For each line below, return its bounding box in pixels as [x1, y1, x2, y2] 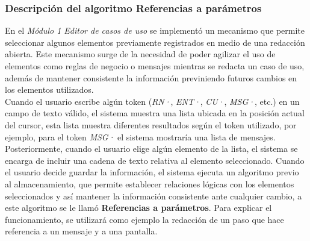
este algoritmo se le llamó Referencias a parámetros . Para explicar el [5, 201, 272, 214]
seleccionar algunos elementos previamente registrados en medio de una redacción [5, 36, 305, 48]
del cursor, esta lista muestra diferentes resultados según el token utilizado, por [5, 118, 297, 131]
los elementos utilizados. [5, 83, 94, 96]
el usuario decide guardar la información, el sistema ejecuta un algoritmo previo [5, 166, 299, 178]
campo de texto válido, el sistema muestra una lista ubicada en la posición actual [5, 107, 305, 119]
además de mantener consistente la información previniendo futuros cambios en [5, 71, 297, 84]
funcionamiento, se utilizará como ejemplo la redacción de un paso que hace [5, 213, 284, 225]
